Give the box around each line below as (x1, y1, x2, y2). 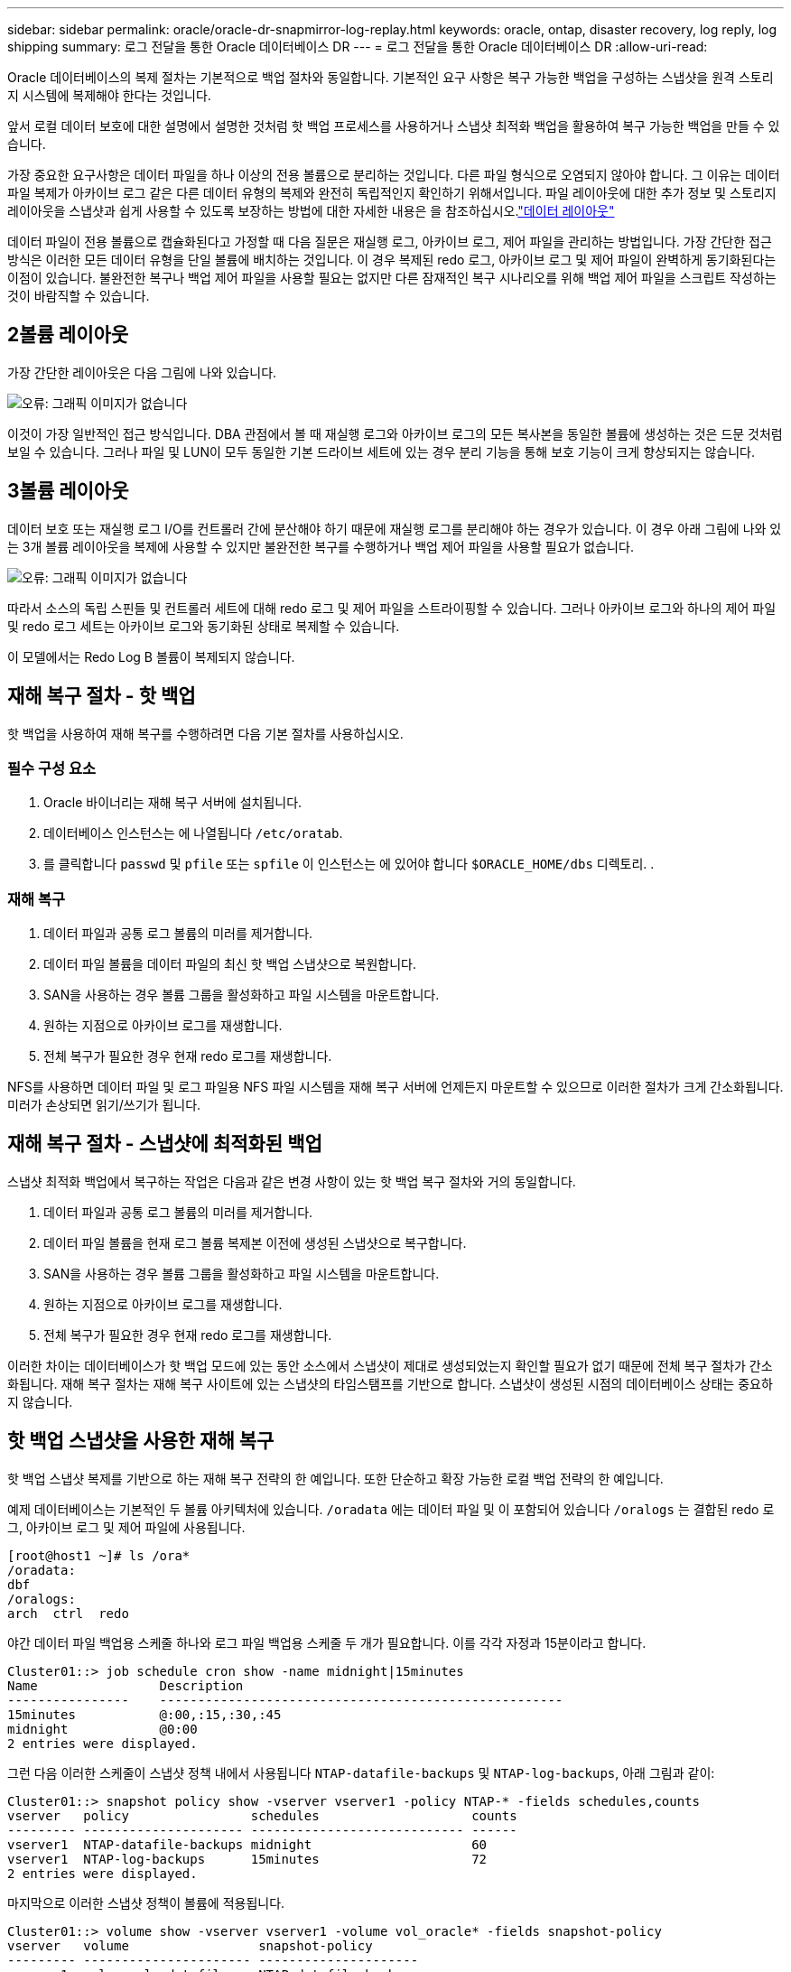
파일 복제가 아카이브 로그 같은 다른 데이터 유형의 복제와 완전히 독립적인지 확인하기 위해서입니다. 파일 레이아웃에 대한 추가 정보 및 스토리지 (7, 185, 777, 200)
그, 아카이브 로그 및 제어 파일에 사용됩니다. (7, 1519, 246, 1535)
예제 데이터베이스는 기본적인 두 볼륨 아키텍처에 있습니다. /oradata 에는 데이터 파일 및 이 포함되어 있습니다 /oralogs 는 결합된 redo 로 (7, 1501, 775, 1517)
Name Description (7, 1678, 244, 1693)
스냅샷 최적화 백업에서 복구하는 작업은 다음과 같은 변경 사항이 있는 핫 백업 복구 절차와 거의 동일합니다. (7, 1173, 576, 1189)
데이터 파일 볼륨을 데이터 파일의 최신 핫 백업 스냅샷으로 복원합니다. (43, 956, 416, 972)
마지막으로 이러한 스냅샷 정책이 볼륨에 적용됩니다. (7, 1894, 285, 1911)
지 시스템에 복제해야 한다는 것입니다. (7, 88, 211, 103)
